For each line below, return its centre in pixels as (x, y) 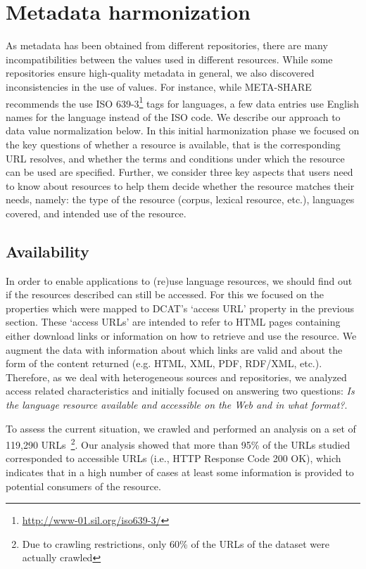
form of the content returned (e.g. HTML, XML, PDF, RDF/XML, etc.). (164, 363)
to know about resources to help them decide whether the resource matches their (180, 185)
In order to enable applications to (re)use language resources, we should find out (179, 280)
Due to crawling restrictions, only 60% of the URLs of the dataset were (176, 543)
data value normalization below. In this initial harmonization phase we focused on (183, 130)
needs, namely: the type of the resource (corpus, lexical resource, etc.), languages (180, 199)
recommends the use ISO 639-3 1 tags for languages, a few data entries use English (183, 102)
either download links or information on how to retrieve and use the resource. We (181, 336)
